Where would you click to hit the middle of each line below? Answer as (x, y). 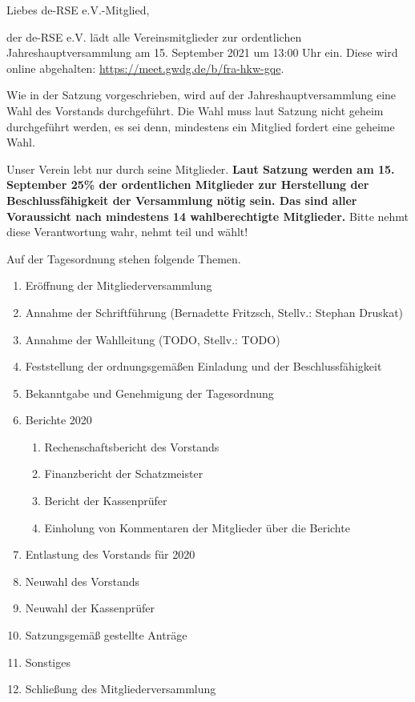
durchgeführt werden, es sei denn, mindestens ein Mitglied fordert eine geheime (201, 126)
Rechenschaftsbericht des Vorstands (132, 446)
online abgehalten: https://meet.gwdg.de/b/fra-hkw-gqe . (145, 68)
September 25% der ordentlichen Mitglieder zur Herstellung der (188, 185)
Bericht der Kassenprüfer (106, 501)
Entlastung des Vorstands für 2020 (110, 554)
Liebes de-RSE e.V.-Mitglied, (78, 10)
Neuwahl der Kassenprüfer (90, 608)
